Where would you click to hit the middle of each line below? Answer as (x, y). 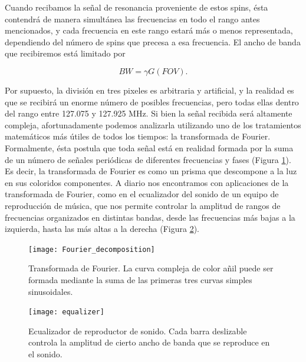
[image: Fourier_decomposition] (92, 249)
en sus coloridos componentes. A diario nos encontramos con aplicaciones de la (147, 182)
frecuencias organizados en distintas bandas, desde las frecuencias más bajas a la (150, 217)
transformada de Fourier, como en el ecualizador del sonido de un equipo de (142, 194)
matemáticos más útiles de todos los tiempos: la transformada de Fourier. (138, 136)
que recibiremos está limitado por (65, 53)
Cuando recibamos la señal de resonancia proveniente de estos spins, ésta (136, 7)
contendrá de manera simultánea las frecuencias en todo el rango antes (132, 19)
